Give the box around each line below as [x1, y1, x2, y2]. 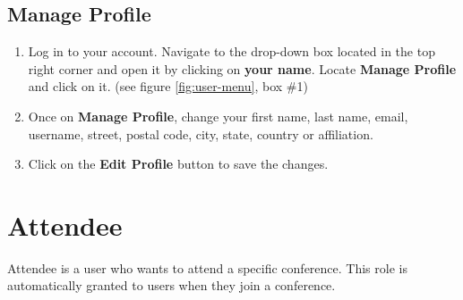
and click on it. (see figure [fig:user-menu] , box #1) [28, 77, 308, 96]
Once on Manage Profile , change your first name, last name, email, [28, 106, 408, 125]
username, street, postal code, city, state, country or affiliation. [28, 124, 373, 143]
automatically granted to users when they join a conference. [7, 276, 336, 295]
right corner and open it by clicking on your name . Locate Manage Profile [28, 59, 457, 78]
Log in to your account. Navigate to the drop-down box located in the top [28, 42, 435, 61]
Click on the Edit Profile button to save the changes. [28, 154, 329, 173]
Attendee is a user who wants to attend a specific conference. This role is [7, 258, 407, 277]
